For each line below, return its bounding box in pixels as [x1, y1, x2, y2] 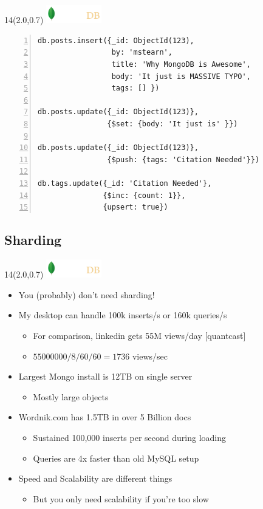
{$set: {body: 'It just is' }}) [107, 119, 238, 128]
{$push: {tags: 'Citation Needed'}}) [107, 155, 260, 164]
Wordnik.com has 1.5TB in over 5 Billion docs [18, 411, 191, 423]
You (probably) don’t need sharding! [18, 288, 155, 301]
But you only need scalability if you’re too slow [33, 492, 209, 505]
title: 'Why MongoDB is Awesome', [111, 60, 251, 69]
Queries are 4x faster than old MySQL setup [33, 451, 199, 464]
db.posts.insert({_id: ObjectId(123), [38, 36, 194, 45]
